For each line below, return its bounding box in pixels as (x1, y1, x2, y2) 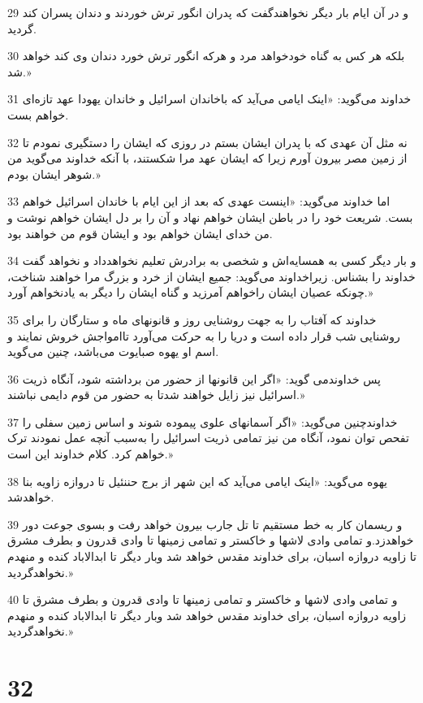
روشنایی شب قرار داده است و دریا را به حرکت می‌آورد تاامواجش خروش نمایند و (7, 327, 400, 344)
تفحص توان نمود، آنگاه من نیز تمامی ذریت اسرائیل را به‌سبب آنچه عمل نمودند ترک (7, 429, 409, 446)
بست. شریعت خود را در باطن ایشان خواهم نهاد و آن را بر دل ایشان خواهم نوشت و (7, 208, 413, 225)
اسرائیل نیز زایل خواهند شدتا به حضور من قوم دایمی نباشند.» (7, 386, 305, 403)
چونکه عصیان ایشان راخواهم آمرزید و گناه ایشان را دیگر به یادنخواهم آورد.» (7, 284, 373, 301)
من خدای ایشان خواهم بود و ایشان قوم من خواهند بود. (7, 224, 273, 241)
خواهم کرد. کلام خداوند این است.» (7, 445, 174, 462)
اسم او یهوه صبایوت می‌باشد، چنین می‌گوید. (7, 343, 219, 360)
